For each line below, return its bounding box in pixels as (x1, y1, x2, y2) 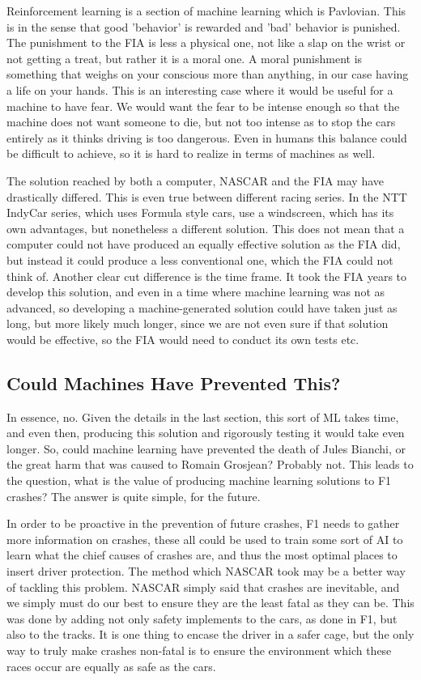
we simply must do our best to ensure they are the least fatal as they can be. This (6, 594, 415, 611)
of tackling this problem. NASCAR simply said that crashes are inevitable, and (6, 578, 400, 595)
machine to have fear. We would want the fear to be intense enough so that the (6, 97, 400, 114)
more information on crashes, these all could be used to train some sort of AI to (6, 530, 403, 547)
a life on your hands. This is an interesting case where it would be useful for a (6, 81, 393, 98)
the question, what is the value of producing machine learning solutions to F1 (6, 472, 392, 489)
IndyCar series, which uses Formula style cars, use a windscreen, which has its (6, 204, 394, 221)
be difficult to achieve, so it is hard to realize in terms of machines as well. (6, 145, 376, 162)
